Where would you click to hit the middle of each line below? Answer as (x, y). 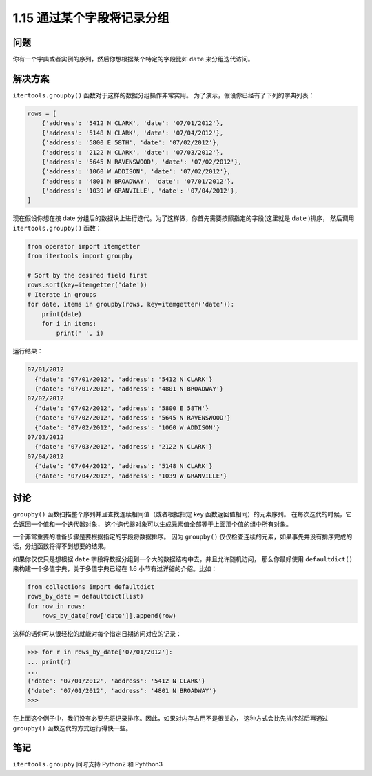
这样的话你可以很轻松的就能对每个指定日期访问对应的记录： (97, 634)
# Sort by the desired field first (87, 275)
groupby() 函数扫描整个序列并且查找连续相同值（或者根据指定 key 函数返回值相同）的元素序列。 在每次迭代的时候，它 (182, 514)
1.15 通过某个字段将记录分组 (91, 18)
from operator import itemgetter (84, 246)
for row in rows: (56, 606)
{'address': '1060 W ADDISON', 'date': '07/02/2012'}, (136, 172)
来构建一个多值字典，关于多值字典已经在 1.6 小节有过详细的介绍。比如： (115, 569)
